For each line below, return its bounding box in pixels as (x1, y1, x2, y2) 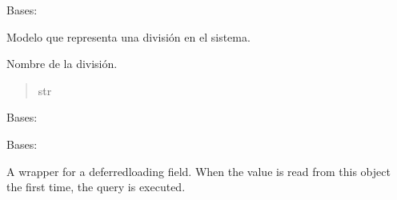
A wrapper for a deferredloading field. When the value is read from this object (6, 162, 391, 179)
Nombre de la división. (6, 55, 118, 72)
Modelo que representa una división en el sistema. (6, 28, 251, 45)
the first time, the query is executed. (6, 178, 186, 195)
